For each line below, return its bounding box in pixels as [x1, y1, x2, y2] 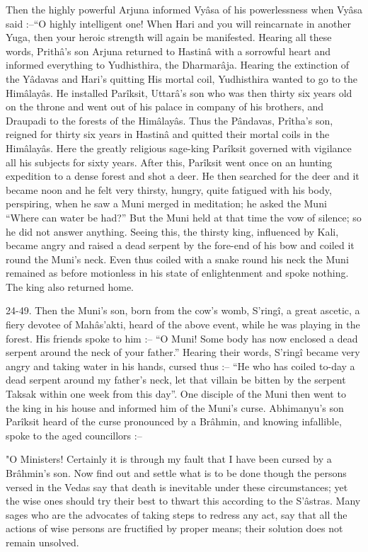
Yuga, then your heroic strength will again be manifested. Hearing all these [6, 30, 332, 45]
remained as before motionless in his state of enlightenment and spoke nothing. [6, 265, 349, 280]
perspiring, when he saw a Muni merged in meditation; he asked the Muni [6, 196, 327, 211]
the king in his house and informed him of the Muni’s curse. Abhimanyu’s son [6, 400, 344, 415]
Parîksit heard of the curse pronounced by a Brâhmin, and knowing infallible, [6, 414, 342, 429]
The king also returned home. [6, 279, 134, 294]
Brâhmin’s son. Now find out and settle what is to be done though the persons [6, 466, 347, 480]
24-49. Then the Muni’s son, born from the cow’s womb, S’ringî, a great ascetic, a [6, 303, 360, 318]
